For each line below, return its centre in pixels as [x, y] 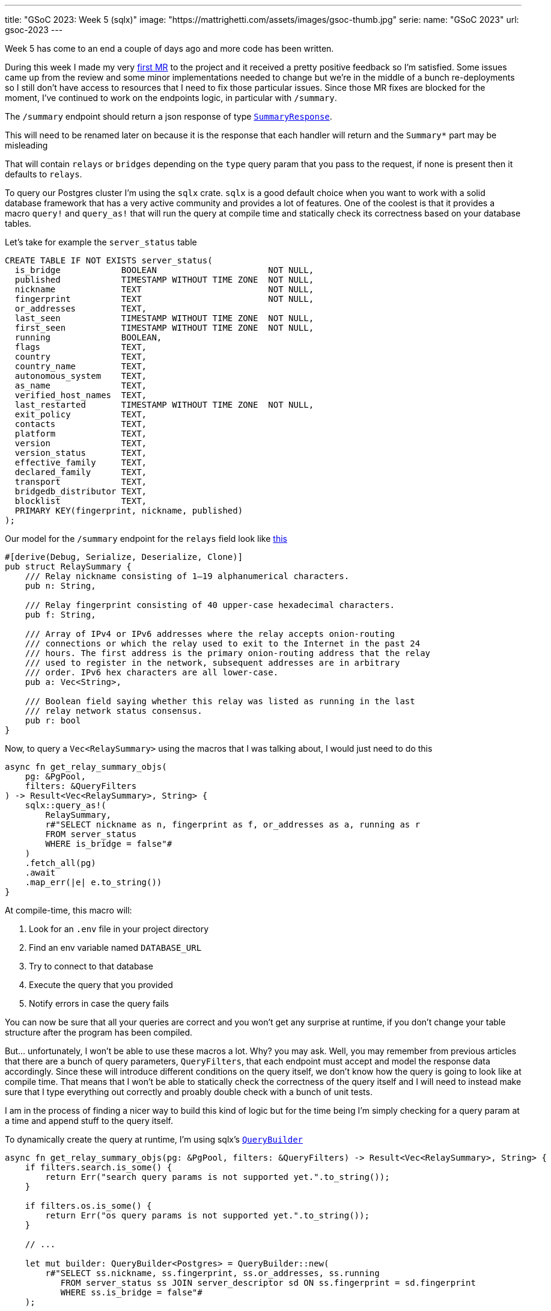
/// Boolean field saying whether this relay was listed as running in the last [220, 701]
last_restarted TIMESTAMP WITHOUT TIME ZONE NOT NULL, [164, 405]
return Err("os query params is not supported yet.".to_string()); [207, 1215]
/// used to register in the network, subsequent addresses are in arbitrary [212, 663]
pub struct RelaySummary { [68, 566]
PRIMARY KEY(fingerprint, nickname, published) [129, 511]
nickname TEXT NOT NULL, [164, 289]
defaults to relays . [44, 174]
